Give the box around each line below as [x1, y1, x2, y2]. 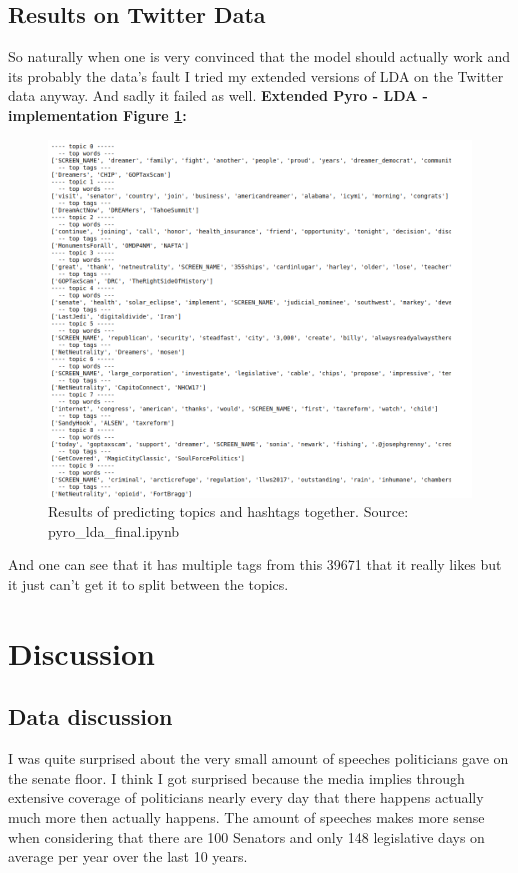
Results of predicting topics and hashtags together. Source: [48, 501, 409, 522]
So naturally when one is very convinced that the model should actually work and [8, 46, 510, 67]
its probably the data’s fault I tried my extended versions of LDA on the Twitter [8, 65, 504, 86]
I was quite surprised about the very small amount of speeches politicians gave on [8, 748, 509, 769]
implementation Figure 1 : [8, 104, 187, 125]
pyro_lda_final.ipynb [48, 520, 180, 541]
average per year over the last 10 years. [8, 846, 248, 867]
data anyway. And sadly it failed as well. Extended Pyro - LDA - [8, 85, 428, 106]
